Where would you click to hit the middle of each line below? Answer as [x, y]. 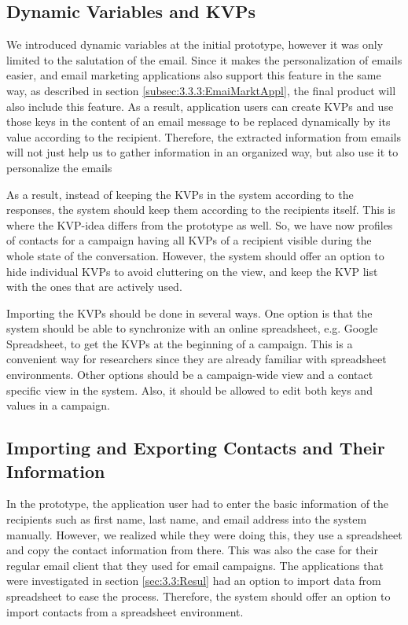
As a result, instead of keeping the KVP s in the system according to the [180, 194]
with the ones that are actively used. [94, 287]
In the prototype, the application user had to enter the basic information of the [198, 504]
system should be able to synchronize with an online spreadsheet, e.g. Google [192, 328]
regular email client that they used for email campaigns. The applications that [195, 565]
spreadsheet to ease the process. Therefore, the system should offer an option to [198, 596]
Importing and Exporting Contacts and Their [196, 448]
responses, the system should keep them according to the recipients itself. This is [201, 210]
